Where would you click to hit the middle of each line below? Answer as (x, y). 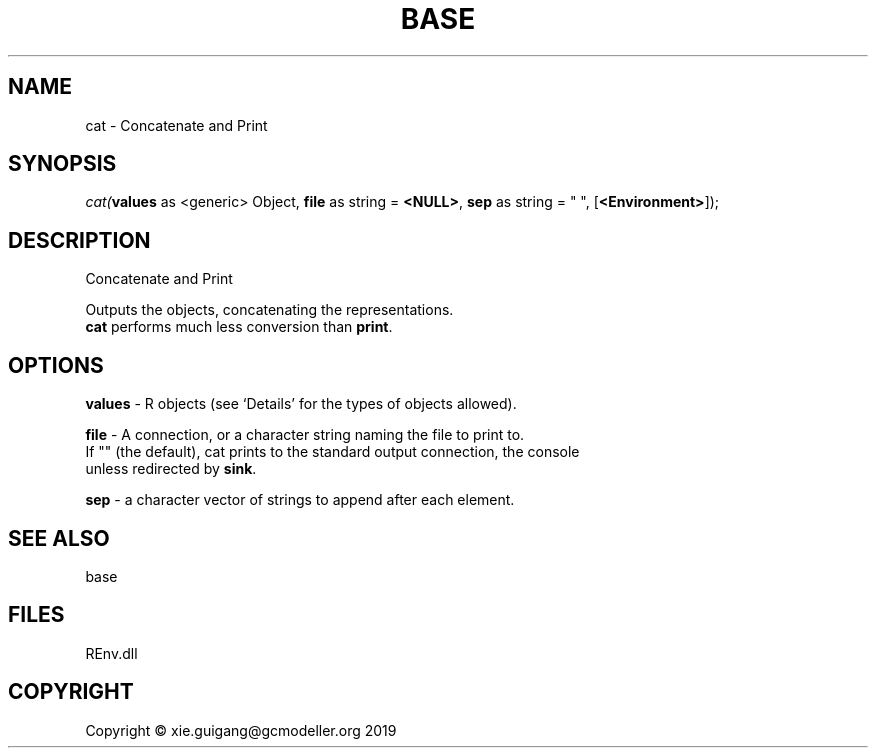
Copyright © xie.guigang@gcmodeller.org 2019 (241, 730)
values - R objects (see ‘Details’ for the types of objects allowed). (301, 404)
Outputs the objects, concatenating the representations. (269, 310)
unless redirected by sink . (171, 469)
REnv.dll (111, 653)
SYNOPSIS (62, 164)
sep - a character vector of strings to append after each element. (300, 500)
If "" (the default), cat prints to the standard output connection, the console (332, 452)
